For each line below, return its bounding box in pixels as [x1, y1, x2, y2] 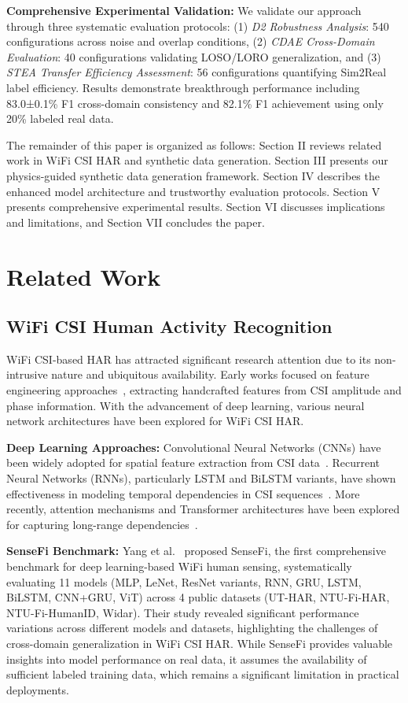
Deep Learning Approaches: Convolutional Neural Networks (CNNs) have [6, 438, 381, 455]
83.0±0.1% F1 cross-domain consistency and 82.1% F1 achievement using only [6, 94, 384, 111]
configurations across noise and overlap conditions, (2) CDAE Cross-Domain [6, 33, 375, 50]
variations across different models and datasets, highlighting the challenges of [6, 620, 378, 636]
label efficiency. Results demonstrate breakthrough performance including [6, 79, 360, 95]
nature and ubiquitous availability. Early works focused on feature [51, 366, 369, 383]
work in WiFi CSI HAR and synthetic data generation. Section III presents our [6, 152, 388, 168]
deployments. [6, 681, 69, 697]
